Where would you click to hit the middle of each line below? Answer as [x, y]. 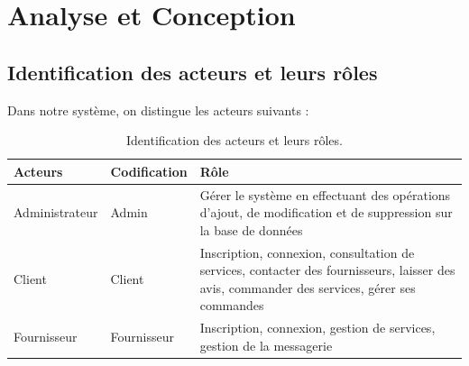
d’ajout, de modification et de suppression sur [326, 212]
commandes [232, 305]
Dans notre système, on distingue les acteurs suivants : [158, 110]
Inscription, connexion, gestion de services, [317, 328]
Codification [149, 171]
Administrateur [56, 212]
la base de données [251, 229]
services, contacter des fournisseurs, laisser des [327, 270]
